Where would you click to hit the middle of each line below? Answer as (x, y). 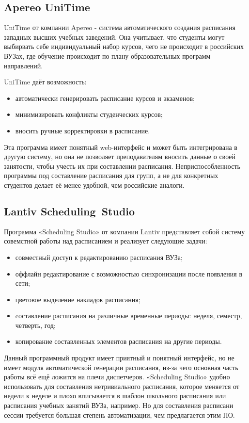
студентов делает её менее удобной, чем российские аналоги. (94, 185)
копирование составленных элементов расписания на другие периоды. (118, 341)
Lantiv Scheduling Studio (70, 211)
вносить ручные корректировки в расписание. (83, 130)
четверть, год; (35, 325)
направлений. (23, 65)
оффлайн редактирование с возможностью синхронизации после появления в (129, 273)
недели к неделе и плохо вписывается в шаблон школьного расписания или (115, 396)
